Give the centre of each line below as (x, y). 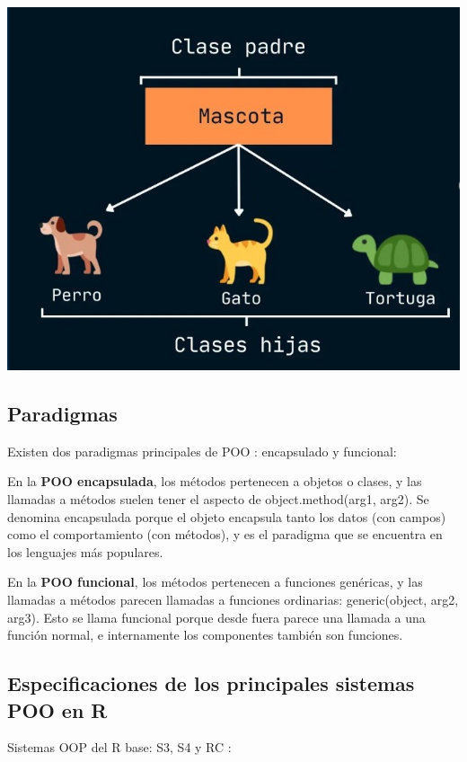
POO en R (57, 709)
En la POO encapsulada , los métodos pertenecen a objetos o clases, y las (215, 481)
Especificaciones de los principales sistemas (211, 683)
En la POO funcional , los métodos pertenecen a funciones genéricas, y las (215, 582)
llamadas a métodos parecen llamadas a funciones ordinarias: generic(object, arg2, (233, 600)
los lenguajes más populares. (85, 551)
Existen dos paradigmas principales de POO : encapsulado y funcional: (202, 451)
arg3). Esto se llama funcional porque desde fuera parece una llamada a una (216, 617)
